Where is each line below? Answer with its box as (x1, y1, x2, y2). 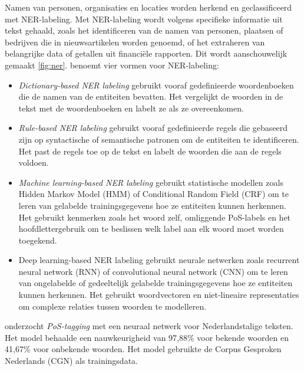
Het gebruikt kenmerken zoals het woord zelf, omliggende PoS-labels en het (18, 211, 291, 223)
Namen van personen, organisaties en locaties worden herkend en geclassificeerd (5, 1, 292, 13)
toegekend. (18, 234, 57, 246)
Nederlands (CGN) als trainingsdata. (5, 354, 138, 367)
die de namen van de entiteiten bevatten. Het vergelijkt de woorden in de (18, 90, 283, 103)
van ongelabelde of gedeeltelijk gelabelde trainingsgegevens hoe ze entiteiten (18, 277, 293, 289)
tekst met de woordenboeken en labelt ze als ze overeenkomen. (18, 101, 244, 114)
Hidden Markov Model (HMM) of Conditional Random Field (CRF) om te (18, 188, 289, 200)
